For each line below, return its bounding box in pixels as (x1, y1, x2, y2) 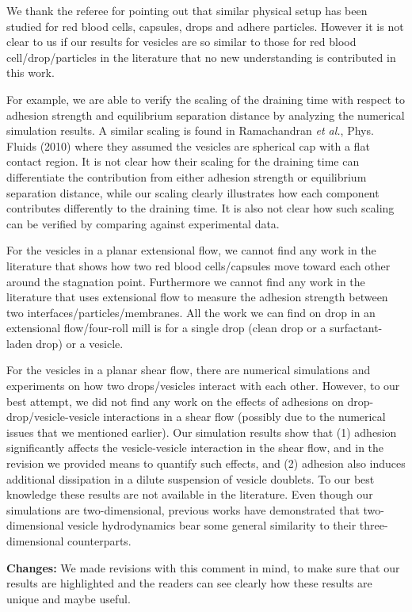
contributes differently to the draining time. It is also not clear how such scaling (6, 200, 395, 216)
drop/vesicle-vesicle (6, 408, 100, 425)
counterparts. (67, 533, 132, 549)
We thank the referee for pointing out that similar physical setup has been (6, 2, 368, 18)
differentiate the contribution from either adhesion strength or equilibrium (6, 168, 367, 185)
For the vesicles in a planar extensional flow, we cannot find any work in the (6, 242, 376, 258)
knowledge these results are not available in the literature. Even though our (6, 486, 373, 503)
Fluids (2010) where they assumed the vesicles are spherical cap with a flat (6, 137, 370, 154)
